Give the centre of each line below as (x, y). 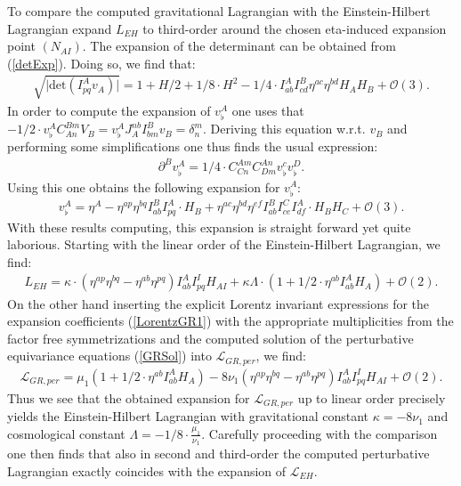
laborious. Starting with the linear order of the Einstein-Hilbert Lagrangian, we (224, 244)
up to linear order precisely (372, 397)
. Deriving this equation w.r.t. (284, 129)
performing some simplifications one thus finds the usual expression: (193, 146)
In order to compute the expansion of (109, 110)
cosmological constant (66, 433)
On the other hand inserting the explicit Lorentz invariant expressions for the (218, 303)
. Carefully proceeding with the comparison (319, 433)
